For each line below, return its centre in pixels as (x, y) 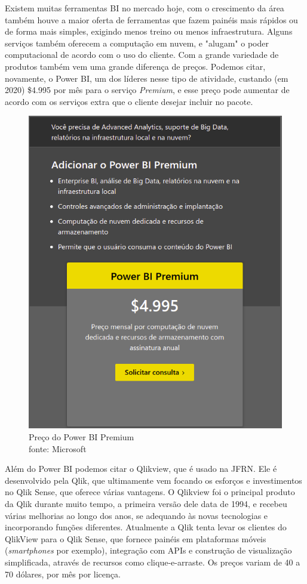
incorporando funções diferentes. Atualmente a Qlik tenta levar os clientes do (146, 527)
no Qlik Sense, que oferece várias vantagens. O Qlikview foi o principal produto (150, 492)
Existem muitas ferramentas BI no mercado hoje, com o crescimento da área (145, 8)
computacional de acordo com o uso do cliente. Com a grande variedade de (142, 55)
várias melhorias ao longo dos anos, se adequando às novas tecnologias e (136, 515)
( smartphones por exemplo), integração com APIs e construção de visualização (148, 550)
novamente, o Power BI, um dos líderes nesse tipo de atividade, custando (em (147, 78)
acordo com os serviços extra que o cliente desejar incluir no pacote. (129, 101)
